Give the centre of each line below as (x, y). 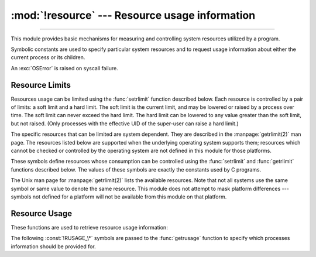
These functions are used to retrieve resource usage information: (89, 227)
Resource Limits (41, 85)
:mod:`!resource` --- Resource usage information (133, 15)
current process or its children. (48, 57)
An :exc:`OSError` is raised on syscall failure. (64, 68)
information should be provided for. (53, 246)
